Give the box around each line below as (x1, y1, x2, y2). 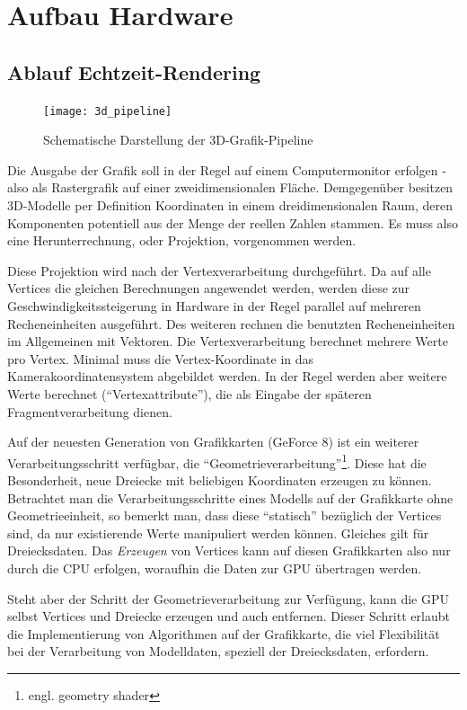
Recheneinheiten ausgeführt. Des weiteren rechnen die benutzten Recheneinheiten (7, 314, 455, 333)
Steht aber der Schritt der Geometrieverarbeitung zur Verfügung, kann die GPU (7, 589, 449, 608)
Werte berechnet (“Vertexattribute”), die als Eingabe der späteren (7, 384, 372, 403)
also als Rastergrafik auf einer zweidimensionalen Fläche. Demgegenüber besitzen (7, 178, 454, 197)
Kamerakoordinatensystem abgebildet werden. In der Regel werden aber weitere (7, 367, 447, 386)
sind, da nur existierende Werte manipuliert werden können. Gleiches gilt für (7, 523, 429, 542)
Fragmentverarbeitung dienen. (7, 402, 172, 421)
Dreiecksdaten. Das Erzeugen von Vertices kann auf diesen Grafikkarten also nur (7, 541, 451, 560)
